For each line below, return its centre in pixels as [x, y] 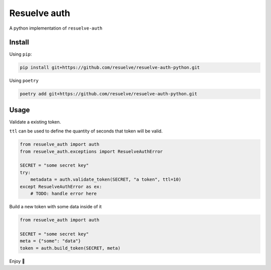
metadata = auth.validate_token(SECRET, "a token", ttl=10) [106, 180]
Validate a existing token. [35, 122]
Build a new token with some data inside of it [55, 207]
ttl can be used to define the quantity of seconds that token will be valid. [86, 131]
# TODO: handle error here [64, 194]
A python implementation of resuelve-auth [56, 28]
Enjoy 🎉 [17, 261]
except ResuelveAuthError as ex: [61, 186]
